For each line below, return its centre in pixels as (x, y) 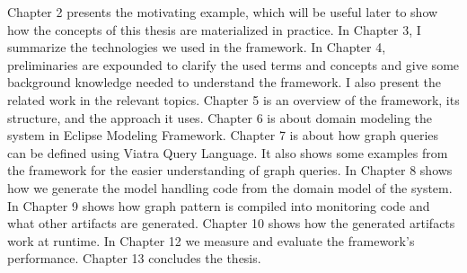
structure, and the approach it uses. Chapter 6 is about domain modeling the (220, 117)
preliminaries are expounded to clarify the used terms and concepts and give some (233, 64)
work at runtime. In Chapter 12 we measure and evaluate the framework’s (211, 240)
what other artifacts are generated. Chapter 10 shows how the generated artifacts (231, 223)
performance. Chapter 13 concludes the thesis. (134, 258)
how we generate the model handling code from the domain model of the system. (230, 187)
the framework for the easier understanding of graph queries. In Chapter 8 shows (230, 170)
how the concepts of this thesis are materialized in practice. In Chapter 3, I (214, 29)
